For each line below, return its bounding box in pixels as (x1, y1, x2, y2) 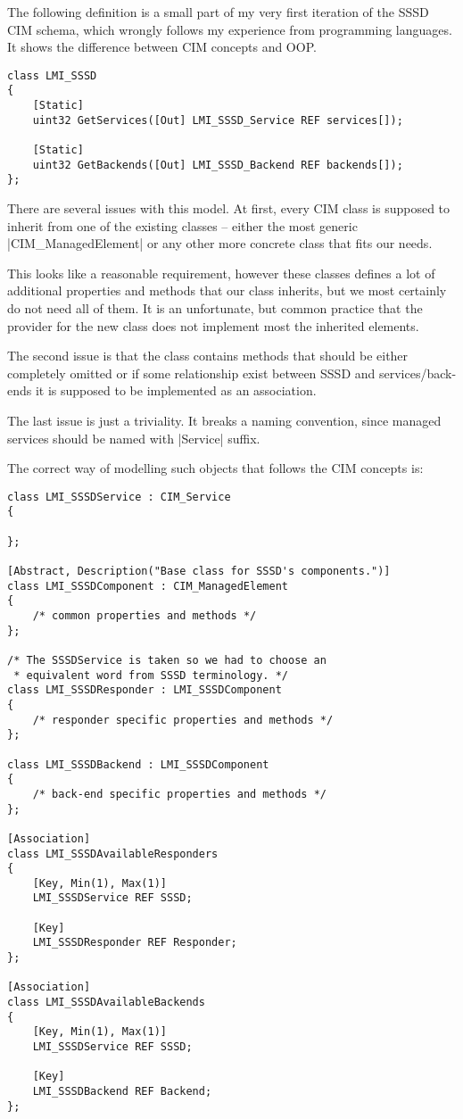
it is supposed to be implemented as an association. (35, 381, 317, 400)
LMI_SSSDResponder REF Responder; (32, 936, 237, 949)
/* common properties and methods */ (32, 609, 257, 622)
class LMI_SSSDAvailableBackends (7, 996, 205, 1009)
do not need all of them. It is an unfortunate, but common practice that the (7, 299, 423, 317)
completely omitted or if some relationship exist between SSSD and (7, 363, 376, 382)
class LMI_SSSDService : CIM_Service (7, 490, 231, 503)
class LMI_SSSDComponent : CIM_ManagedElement (7, 579, 288, 593)
